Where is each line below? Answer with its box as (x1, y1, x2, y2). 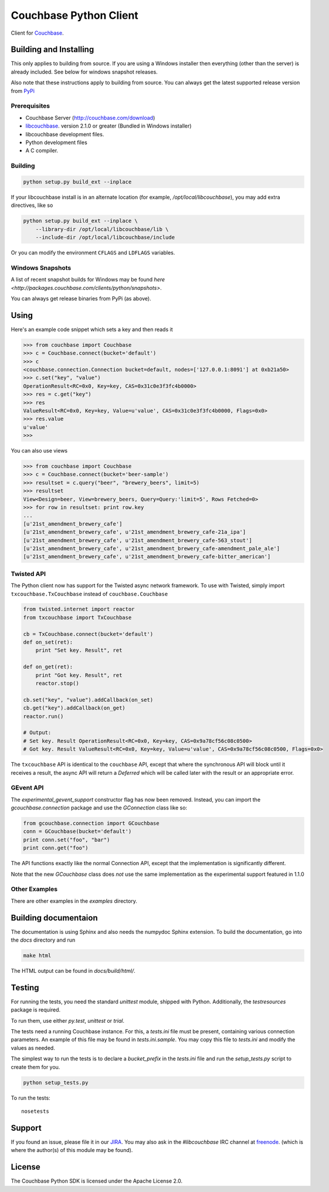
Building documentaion (11, 913, 98, 923)
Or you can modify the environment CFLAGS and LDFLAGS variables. (11, 249, 175, 256)
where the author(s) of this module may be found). (11, 1147, 133, 1154)
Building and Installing (11, 45, 94, 55)
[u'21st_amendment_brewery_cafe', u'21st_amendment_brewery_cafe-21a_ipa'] (23, 529, 246, 535)
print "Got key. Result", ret (35, 672, 123, 678)
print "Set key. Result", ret (35, 647, 123, 654)
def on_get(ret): (23, 664, 73, 670)
